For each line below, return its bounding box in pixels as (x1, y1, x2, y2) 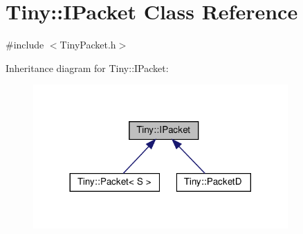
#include (6, 37, 44, 52)
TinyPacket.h (59, 37, 116, 52)
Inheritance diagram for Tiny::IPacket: (6, 60, 169, 75)
